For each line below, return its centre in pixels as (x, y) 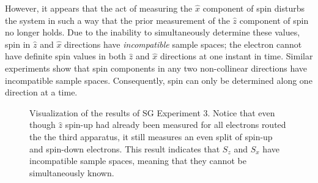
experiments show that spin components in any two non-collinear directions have (156, 68)
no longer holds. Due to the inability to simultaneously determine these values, (153, 32)
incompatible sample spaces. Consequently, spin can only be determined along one (159, 80)
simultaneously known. (72, 172)
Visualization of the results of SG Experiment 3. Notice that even (152, 112)
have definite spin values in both (66, 56)
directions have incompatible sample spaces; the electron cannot (183, 44)
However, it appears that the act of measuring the (99, 8)
